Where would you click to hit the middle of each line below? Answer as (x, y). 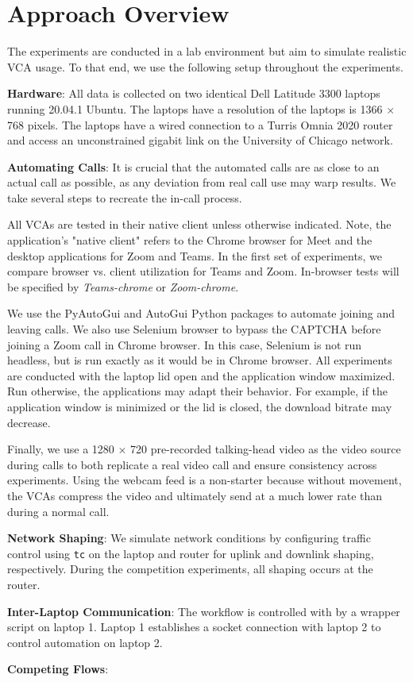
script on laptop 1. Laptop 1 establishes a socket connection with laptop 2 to (194, 627)
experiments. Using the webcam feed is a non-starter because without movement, (205, 480)
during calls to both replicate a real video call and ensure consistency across (192, 464)
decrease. (29, 422)
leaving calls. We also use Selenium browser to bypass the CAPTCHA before (194, 329)
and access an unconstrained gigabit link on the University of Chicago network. (200, 140)
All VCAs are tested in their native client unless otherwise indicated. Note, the (199, 224)
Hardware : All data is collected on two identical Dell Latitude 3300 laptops (194, 93)
